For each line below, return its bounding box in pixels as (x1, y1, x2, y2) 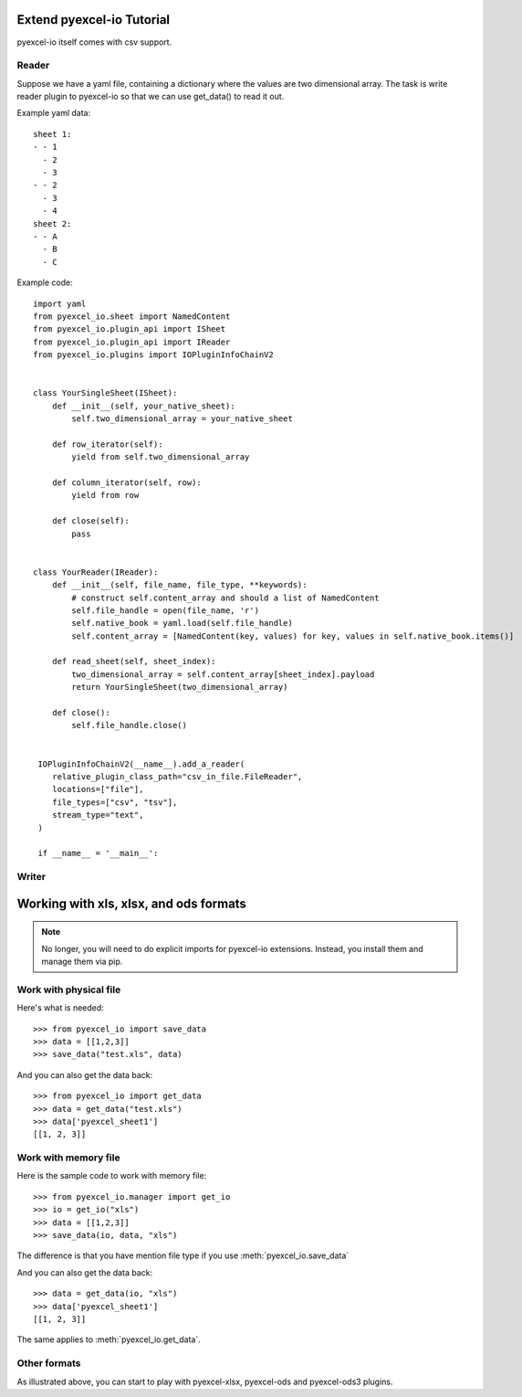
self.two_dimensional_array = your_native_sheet (71, 414, 294, 424)
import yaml (33, 298, 87, 309)
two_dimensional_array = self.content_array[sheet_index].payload (71, 669, 375, 680)
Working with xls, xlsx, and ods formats (16, 895, 246, 911)
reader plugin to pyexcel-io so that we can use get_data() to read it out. (16, 91, 285, 102)
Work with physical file (16, 983, 121, 996)
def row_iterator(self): (51, 439, 163, 450)
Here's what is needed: (16, 1002, 104, 1013)
